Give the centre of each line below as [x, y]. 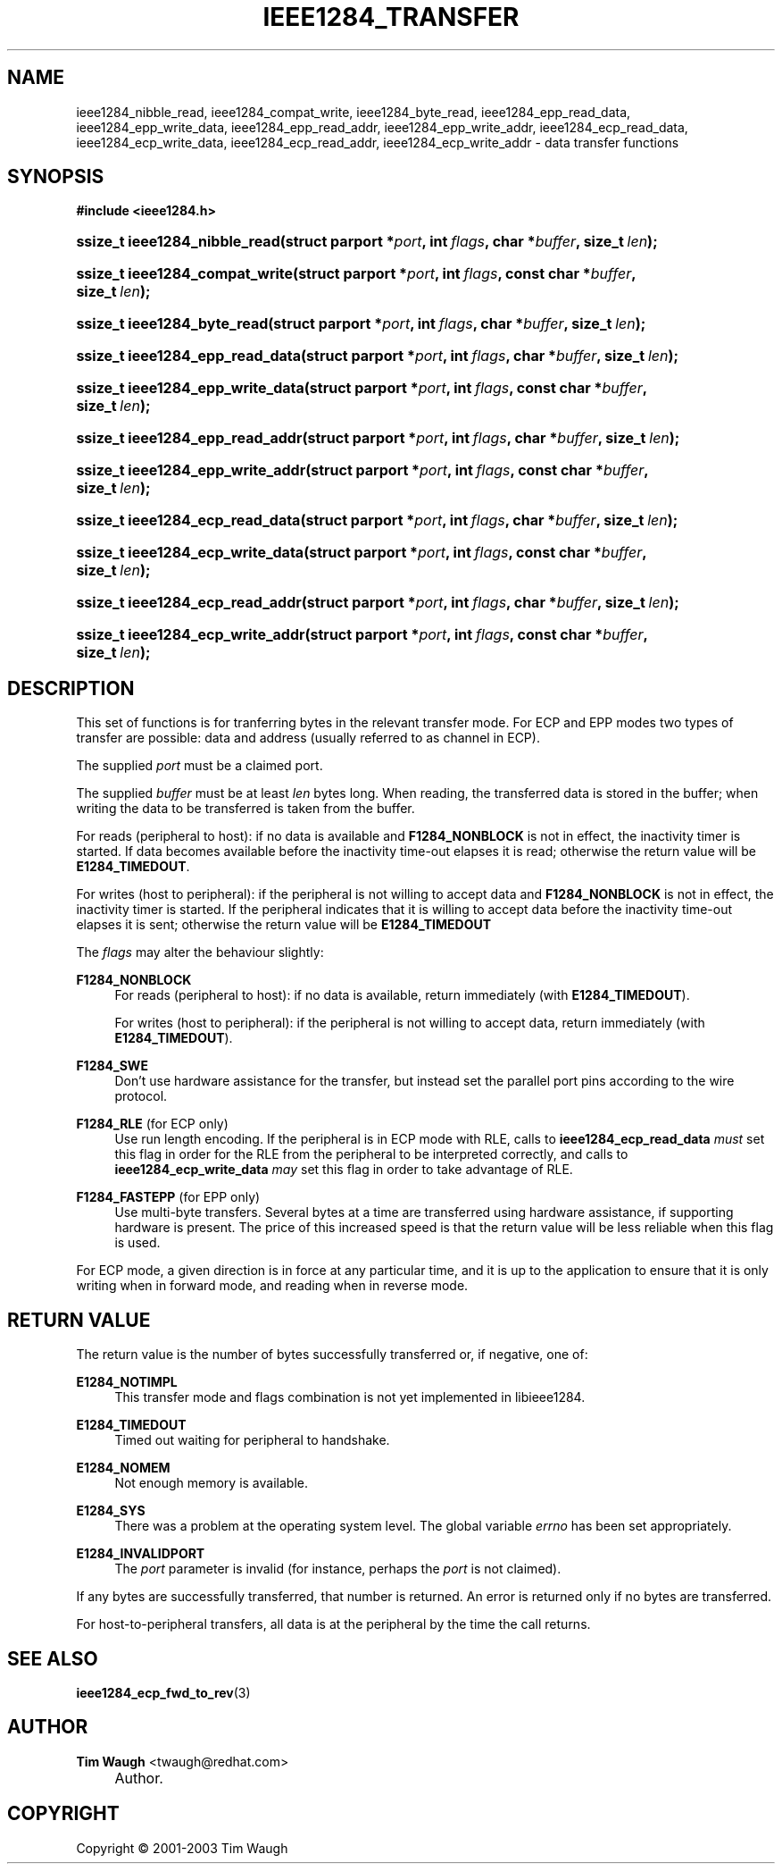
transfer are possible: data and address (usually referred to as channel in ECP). [308, 738]
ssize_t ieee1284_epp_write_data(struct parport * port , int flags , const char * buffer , [362, 388]
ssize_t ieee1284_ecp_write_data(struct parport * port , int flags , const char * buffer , [362, 553]
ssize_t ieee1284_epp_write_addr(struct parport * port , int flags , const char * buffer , [362, 470]
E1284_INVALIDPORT [141, 1554]
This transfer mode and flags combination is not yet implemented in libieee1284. [350, 1397]
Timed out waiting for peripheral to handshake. [252, 1440]
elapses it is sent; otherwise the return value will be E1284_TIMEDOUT [284, 925]
